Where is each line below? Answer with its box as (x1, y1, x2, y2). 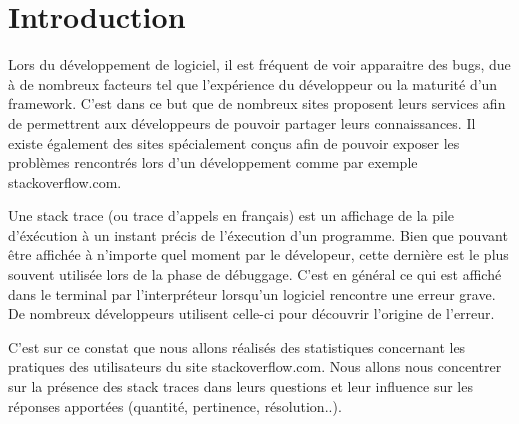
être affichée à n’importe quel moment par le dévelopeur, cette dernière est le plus (8, 244, 509, 265)
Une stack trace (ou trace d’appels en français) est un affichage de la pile (8, 205, 455, 226)
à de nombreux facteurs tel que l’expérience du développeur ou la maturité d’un (8, 73, 498, 94)
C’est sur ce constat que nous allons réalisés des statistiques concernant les (8, 336, 466, 357)
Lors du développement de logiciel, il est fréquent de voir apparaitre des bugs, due (8, 54, 511, 75)
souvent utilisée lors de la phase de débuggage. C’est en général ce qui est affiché (8, 264, 502, 285)
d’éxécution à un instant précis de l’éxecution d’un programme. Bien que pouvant (8, 224, 508, 245)
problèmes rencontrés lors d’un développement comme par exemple (8, 152, 418, 173)
